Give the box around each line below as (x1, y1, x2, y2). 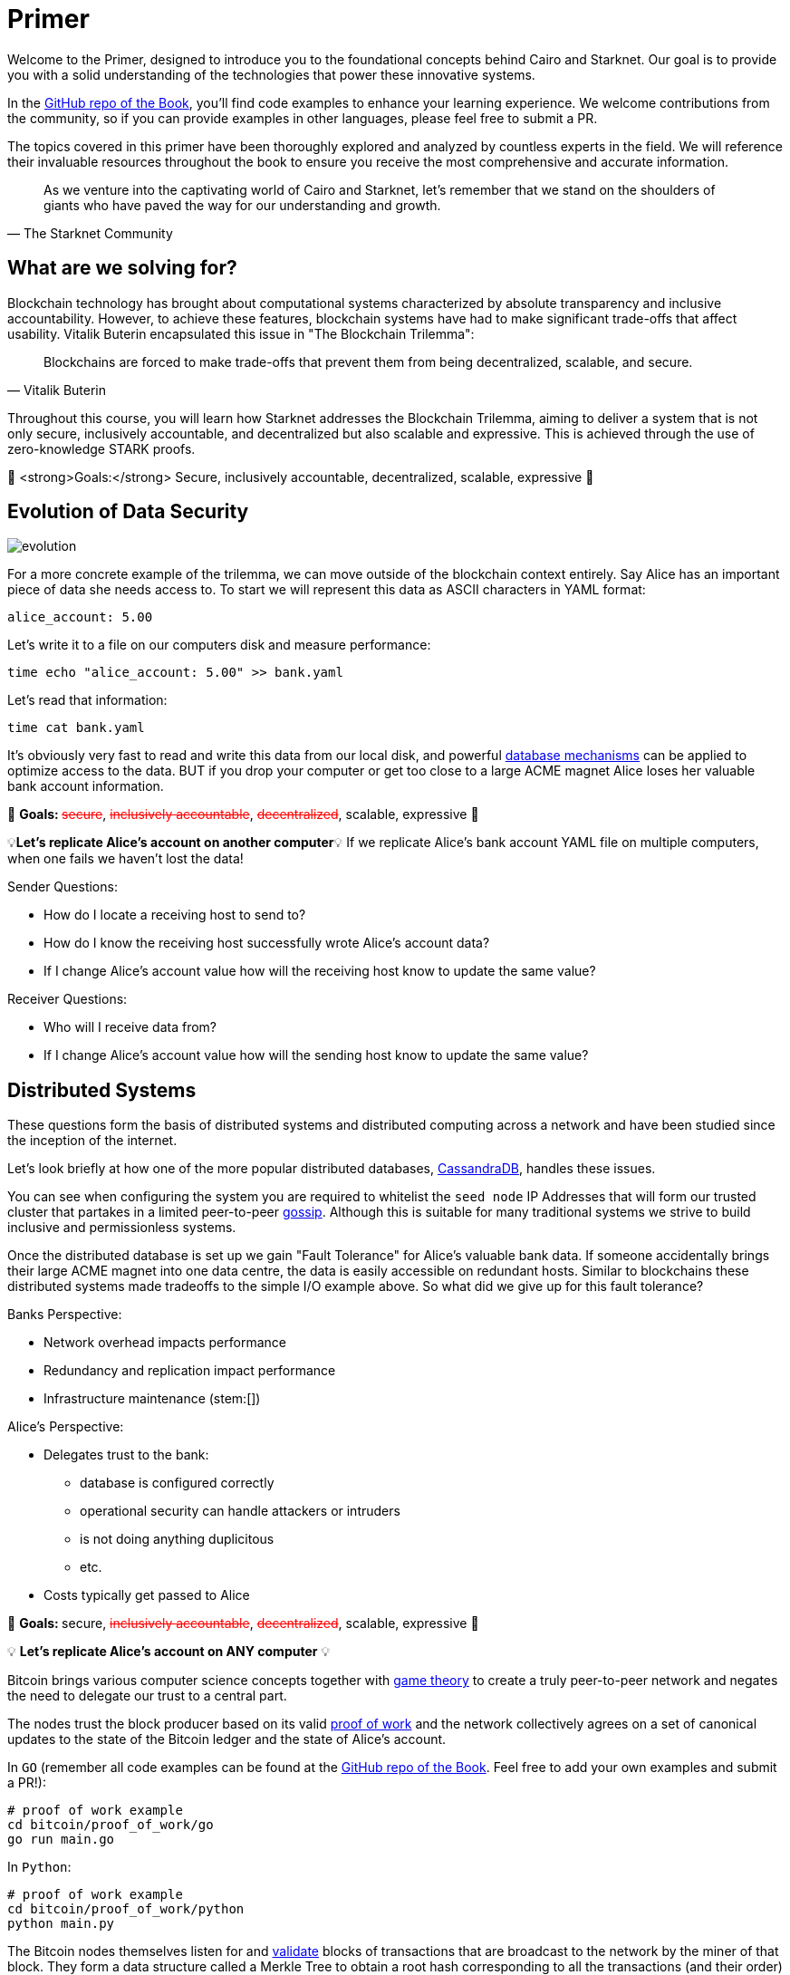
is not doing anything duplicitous (80, 1531, 275, 1547)
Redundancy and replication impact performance (43, 1363, 336, 1379)
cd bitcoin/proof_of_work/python (7, 1902, 245, 1917)
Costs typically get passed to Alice (43, 1587, 250, 1604)
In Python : (7, 1859, 72, 1875)
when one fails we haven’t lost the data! (7, 851, 244, 867)
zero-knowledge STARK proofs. (7, 440, 196, 457)
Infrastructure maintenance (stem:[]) (43, 1391, 261, 1407)
